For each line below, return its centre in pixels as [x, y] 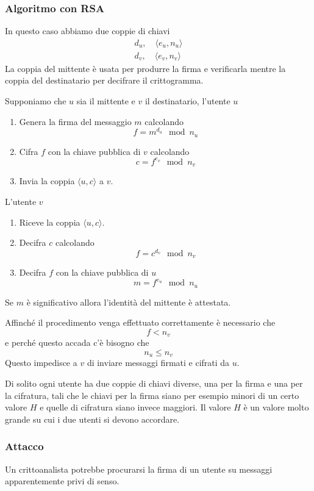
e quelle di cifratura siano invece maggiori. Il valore [135, 407]
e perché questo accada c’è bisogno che [77, 342]
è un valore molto [276, 407]
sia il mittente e [106, 101]
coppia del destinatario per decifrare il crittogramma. [104, 80]
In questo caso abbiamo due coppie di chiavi [87, 31]
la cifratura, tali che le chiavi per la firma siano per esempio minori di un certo [152, 395]
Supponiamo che [36, 101]
